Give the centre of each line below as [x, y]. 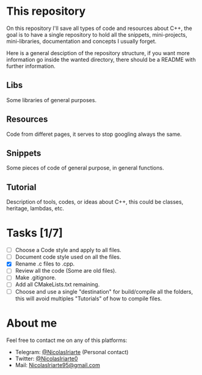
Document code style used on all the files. [68, 257]
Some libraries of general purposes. [51, 100]
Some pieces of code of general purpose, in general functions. [85, 168]
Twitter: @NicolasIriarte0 [46, 358]
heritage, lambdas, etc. [35, 209]
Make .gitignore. [36, 278]
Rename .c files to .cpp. [45, 264]
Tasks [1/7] [34, 233]
